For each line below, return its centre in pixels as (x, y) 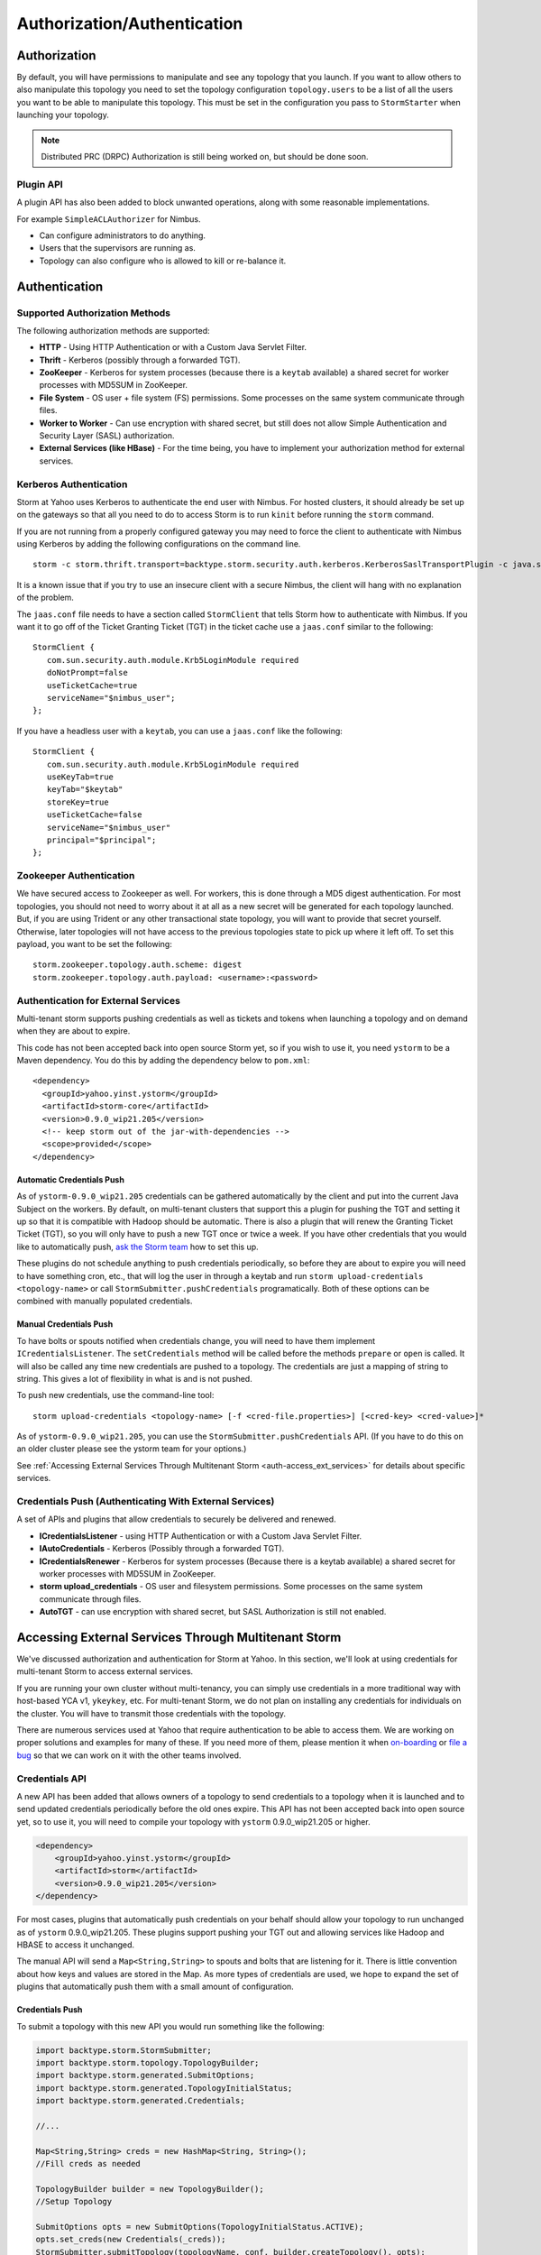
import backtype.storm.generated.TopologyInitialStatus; (164, 2088)
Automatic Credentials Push (71, 1179)
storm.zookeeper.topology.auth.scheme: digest (138, 965)
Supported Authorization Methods (94, 313)
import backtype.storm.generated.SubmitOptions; (145, 2076)
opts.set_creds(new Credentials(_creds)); (131, 2240)
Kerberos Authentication (72, 484)
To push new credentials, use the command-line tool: (115, 1395)
